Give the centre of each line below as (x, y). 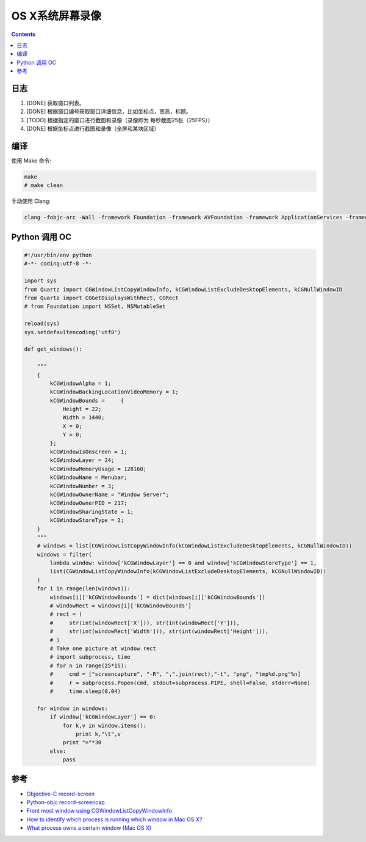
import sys (40, 281)
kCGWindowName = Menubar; (88, 478)
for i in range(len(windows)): (84, 589)
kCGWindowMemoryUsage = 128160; (98, 469)
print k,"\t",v (98, 734)
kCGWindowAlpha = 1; (81, 383)
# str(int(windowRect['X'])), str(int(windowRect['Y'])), (145, 623)
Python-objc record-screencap (66, 802)
